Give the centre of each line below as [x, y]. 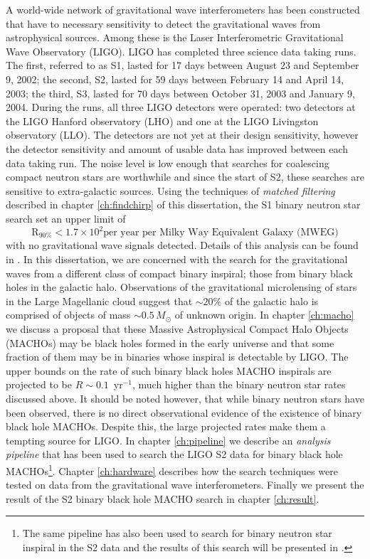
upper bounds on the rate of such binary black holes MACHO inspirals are [169, 370]
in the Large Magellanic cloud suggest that [99, 300]
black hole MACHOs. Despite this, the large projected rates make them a [166, 426]
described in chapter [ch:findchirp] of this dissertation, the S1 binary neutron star [183, 204]
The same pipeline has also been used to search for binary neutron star [177, 533]
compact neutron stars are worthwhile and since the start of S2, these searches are [185, 177]
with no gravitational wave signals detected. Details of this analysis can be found [182, 245]
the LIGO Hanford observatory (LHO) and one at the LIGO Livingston [162, 121]
